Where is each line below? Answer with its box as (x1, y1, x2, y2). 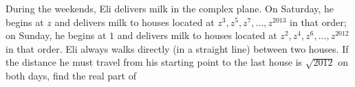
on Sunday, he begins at (6, 28, 107, 42)
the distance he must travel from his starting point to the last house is (6, 55, 303, 69)
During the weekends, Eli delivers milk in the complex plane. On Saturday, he (6, 1, 334, 15)
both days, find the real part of (6, 68, 136, 82)
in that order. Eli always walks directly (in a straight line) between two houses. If (6, 41, 349, 55)
